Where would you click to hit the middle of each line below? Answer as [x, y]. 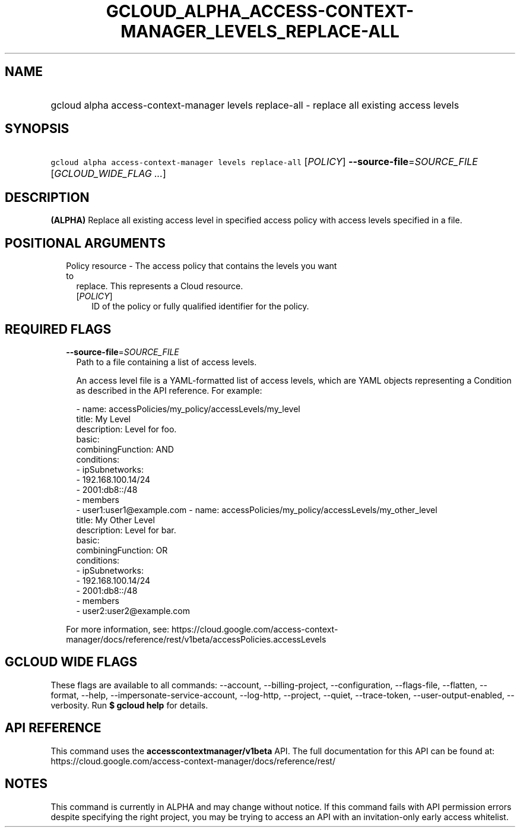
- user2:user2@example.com [133, 610]
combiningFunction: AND [125, 449]
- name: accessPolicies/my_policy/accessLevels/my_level [188, 409]
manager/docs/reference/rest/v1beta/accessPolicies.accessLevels [196, 639]
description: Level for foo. [126, 429]
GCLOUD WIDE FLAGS [71, 662]
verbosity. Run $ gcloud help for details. [129, 705]
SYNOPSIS [37, 129]
